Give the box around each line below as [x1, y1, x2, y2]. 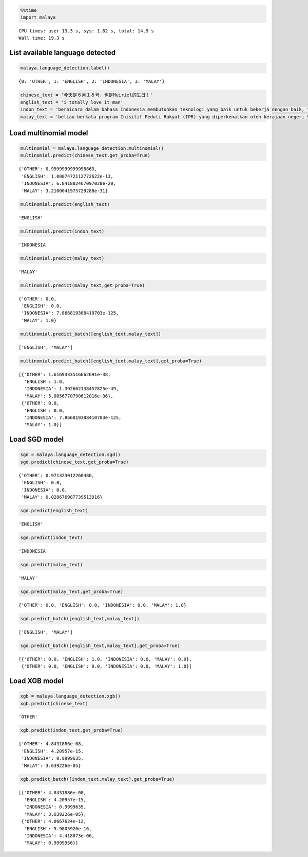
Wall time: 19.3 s [18, 35, 65, 41]
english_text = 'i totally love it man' [20, 99, 123, 105]
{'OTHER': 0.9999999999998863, [18, 166, 98, 172]
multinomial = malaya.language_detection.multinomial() [20, 146, 164, 151]
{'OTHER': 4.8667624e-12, [21, 818, 87, 825]
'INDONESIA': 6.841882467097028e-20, [21, 181, 117, 186]
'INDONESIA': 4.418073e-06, [24, 833, 95, 838]
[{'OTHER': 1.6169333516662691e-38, [18, 371, 111, 377]
